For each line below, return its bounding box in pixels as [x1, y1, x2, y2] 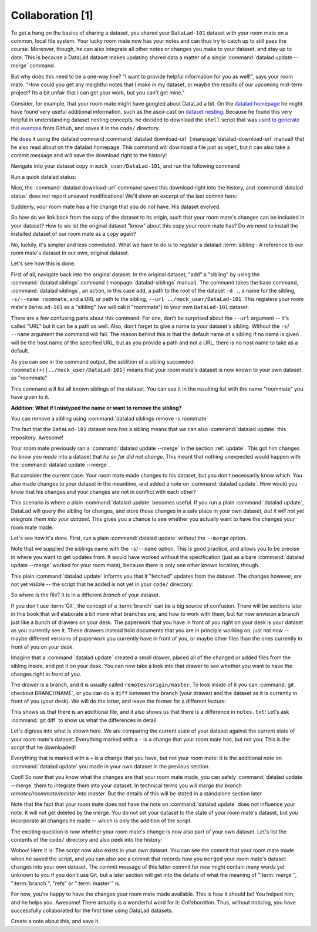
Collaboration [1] [11, 9, 93, 22]
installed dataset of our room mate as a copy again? [11, 231, 136, 238]
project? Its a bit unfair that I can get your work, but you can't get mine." [11, 89, 185, 96]
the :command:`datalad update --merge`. [11, 461, 110, 468]
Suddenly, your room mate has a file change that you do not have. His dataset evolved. [11, 203, 221, 210]
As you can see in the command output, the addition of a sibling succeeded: [11, 358, 195, 365]
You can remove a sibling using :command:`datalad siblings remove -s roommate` [11, 415, 208, 422]
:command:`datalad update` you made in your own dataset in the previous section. [11, 762, 210, 770]
